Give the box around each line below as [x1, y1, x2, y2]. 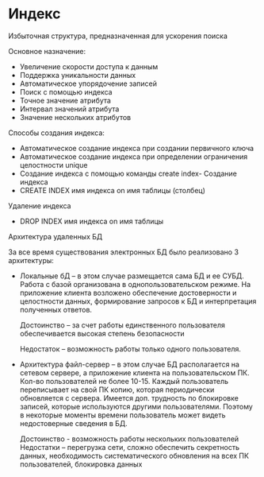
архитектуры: [8, 255, 54, 265]
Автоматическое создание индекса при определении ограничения [19, 152, 248, 161]
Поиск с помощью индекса [19, 87, 113, 96]
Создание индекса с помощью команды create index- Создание [19, 169, 238, 178]
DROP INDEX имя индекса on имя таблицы [19, 216, 164, 226]
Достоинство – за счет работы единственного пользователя [19, 320, 226, 330]
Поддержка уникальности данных [19, 70, 136, 79]
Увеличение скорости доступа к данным [19, 61, 159, 72]
